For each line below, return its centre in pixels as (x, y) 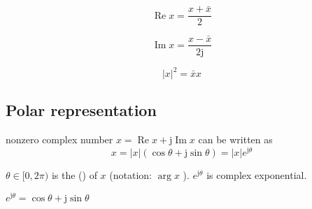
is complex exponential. (257, 174)
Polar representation (81, 110)
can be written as (235, 139)
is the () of (74, 174)
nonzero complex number (59, 139)
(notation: (130, 174)
